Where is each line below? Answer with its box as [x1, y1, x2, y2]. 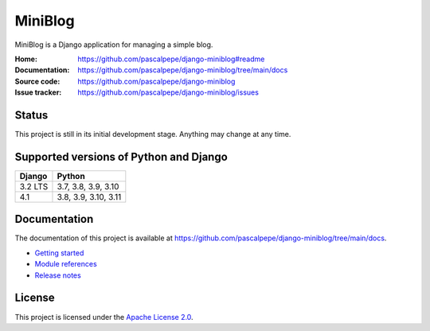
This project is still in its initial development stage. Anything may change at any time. [14, 130, 291, 139]
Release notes [34, 271, 81, 280]
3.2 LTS [19, 181, 49, 192]
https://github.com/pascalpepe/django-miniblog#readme [77, 54, 265, 64]
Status [14, 108, 49, 122]
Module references [34, 259, 97, 269]
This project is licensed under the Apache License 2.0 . [14, 312, 194, 321]
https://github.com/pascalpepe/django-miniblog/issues [77, 88, 259, 97]
